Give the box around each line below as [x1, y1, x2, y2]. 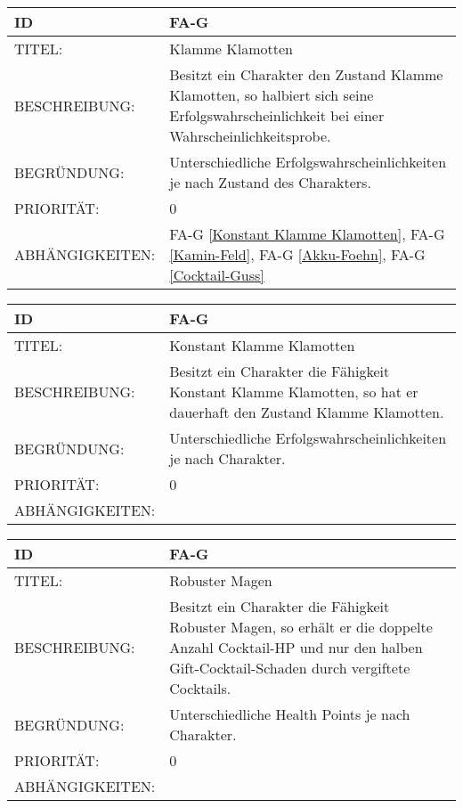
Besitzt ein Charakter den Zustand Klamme [169, 64, 443, 85]
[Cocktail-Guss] [169, 265, 264, 285]
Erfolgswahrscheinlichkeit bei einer [169, 105, 385, 126]
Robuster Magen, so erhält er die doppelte [169, 616, 433, 637]
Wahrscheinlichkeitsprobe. [169, 126, 331, 146]
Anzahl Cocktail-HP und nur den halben [169, 637, 423, 657]
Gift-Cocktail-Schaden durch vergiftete [169, 657, 410, 678]
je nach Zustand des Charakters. [169, 172, 371, 192]
